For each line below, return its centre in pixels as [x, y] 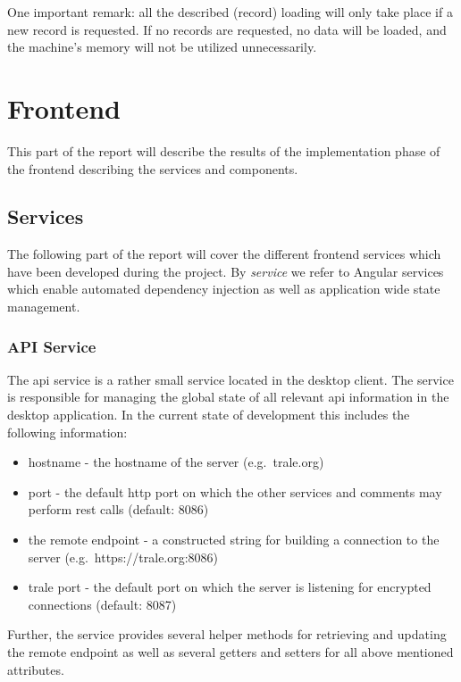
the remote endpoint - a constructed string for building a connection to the [234, 540]
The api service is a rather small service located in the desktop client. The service [230, 379]
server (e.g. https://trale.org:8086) [123, 557]
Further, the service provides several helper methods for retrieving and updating [227, 634]
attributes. [36, 669]
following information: [67, 432]
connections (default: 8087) [102, 604]
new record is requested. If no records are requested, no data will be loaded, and [227, 29]
